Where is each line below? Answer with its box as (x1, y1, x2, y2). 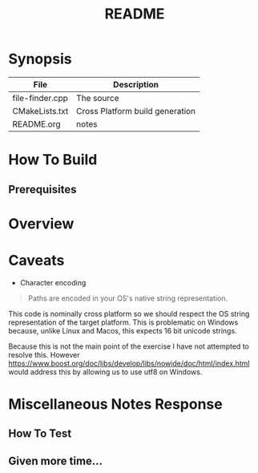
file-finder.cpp (12, 92, 68, 103)
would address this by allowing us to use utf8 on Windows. (8, 366, 203, 377)
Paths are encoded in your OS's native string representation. (27, 293, 228, 303)
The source (75, 92, 119, 103)
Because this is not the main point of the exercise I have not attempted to (8, 342, 250, 351)
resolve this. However (8, 350, 80, 359)
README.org (12, 118, 62, 129)
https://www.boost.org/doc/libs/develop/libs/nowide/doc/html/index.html (8, 358, 250, 368)
